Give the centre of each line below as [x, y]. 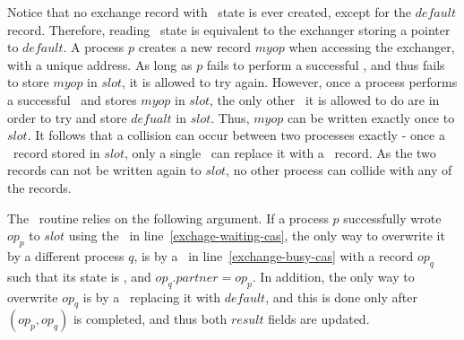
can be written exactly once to [371, 117]
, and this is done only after [341, 296]
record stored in [56, 152]
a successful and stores [72, 99]
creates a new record [195, 47]
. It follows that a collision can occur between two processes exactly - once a [236, 135]
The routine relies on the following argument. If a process [168, 218]
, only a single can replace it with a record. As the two [280, 152]
